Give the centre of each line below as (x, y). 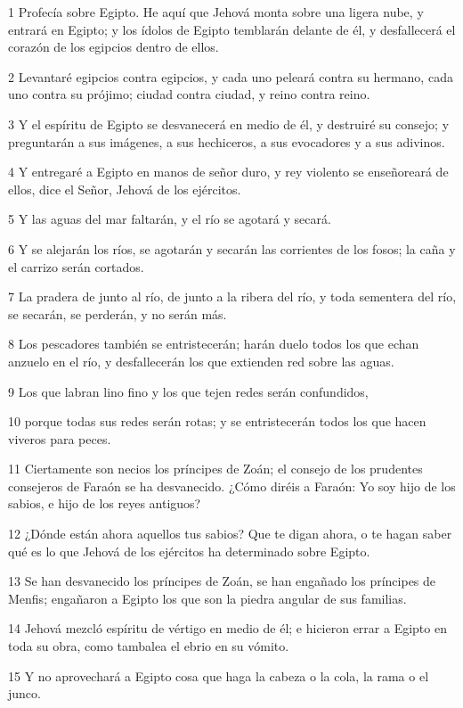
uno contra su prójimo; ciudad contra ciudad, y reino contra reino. (189, 94)
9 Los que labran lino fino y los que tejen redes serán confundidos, (188, 391)
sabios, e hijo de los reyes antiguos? (105, 503)
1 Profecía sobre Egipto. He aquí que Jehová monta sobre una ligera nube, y (216, 12)
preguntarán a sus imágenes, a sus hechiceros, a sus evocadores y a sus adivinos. (227, 141)
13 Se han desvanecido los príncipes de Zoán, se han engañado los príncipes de (222, 581)
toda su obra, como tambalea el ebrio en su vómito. (149, 646)
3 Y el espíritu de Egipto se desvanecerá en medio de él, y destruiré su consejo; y (229, 123)
